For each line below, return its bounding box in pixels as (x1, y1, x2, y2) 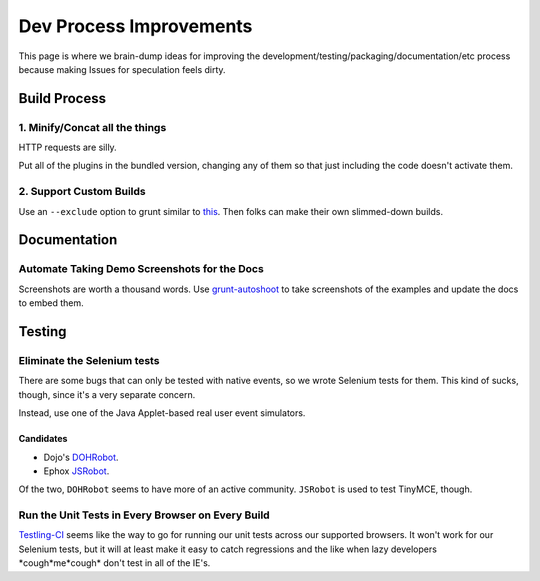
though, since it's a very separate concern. (18, 388, 196, 400)
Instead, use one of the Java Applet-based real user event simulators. (18, 407, 306, 419)
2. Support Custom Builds (18, 185, 147, 199)
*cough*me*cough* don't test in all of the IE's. (18, 557, 211, 569)
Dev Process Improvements (18, 15, 253, 37)
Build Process (18, 90, 107, 107)
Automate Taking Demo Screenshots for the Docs (18, 262, 264, 276)
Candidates (18, 433, 68, 445)
